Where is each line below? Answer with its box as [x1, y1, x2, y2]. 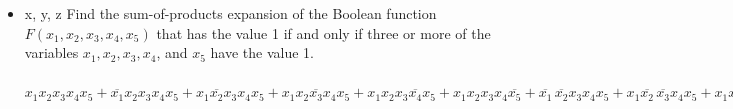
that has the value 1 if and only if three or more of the [156, 22, 491, 43]
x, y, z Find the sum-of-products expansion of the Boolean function [24, 3, 437, 23]
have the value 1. [210, 42, 314, 63]
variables [24, 42, 79, 63]
